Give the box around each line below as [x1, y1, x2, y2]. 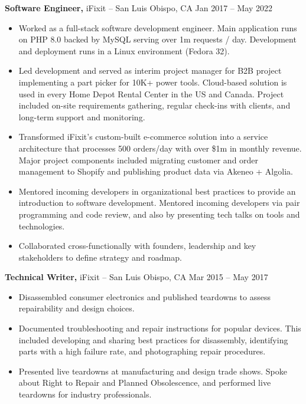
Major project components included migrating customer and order [18, 153, 259, 166]
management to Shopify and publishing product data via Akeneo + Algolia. [18, 165, 293, 178]
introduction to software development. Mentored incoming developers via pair [18, 196, 300, 209]
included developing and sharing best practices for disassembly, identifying [18, 333, 288, 346]
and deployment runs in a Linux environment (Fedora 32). [18, 44, 230, 57]
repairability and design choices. [18, 302, 135, 314]
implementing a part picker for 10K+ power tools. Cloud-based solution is [18, 75, 287, 88]
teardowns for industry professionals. [18, 388, 152, 400]
